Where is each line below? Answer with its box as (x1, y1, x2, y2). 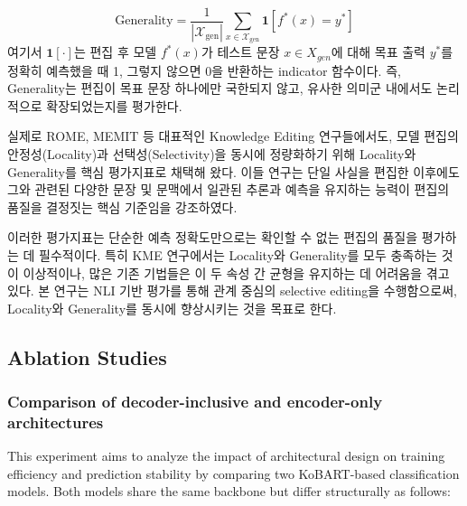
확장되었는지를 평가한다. (46, 96, 182, 115)
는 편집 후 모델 (73, 42, 157, 61)
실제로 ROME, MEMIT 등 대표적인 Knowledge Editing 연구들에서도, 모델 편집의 (7, 126, 459, 145)
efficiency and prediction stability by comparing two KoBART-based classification (7, 464, 460, 483)
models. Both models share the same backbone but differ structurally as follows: (7, 482, 451, 501)
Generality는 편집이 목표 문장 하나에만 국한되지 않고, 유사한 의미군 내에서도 (7, 79, 433, 98)
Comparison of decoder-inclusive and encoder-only (7, 390, 383, 413)
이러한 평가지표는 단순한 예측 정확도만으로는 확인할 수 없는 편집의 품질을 (7, 228, 418, 247)
